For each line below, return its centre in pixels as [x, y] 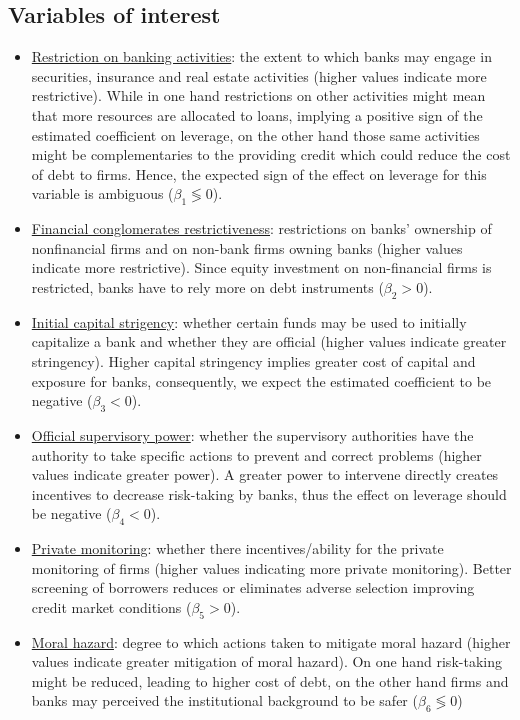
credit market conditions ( [111, 606]
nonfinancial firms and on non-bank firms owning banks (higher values [247, 247]
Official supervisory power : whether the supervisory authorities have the [252, 434]
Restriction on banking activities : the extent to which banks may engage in [261, 56]
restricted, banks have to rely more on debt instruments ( [207, 286]
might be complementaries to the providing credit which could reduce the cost [271, 154]
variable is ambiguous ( [102, 193]
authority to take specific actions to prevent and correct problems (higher [256, 454]
